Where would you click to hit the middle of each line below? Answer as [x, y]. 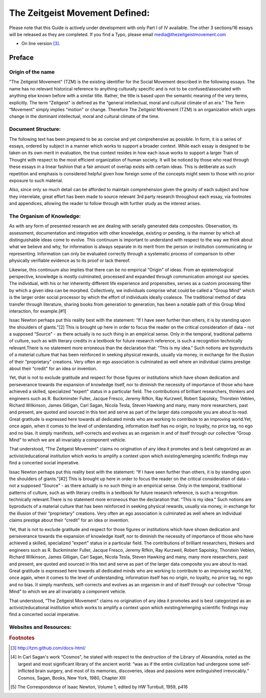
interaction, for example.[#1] [38, 311]
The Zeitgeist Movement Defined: [80, 13]
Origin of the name [32, 72]
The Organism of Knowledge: [45, 216]
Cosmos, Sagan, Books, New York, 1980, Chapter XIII [72, 678]
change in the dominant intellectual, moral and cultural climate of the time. [84, 117]
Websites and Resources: [40, 627]
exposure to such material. [36, 180]
